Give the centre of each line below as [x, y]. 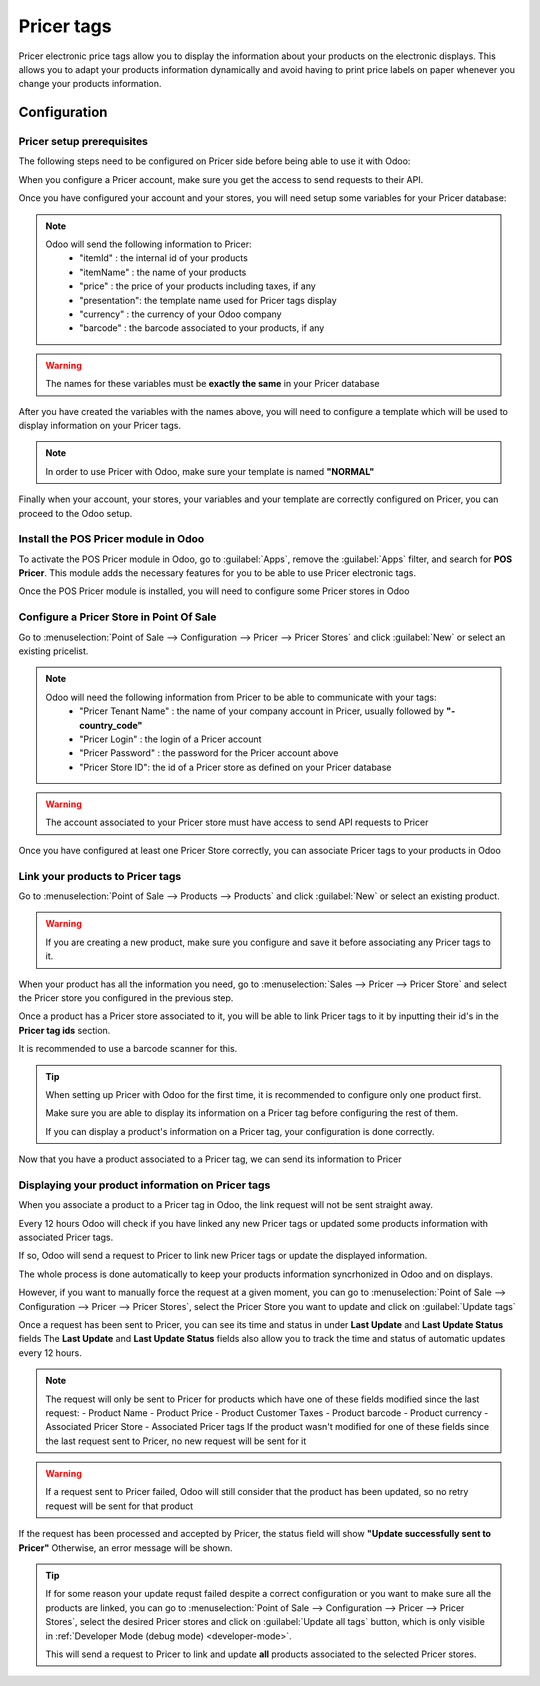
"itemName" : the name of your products [163, 272]
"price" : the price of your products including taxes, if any [198, 286]
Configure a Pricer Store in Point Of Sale [117, 617]
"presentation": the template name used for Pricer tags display [208, 300]
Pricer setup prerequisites [83, 142]
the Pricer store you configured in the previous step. [126, 997]
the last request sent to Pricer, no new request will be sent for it [176, 1441]
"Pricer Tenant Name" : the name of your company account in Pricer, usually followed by [262, 711]
